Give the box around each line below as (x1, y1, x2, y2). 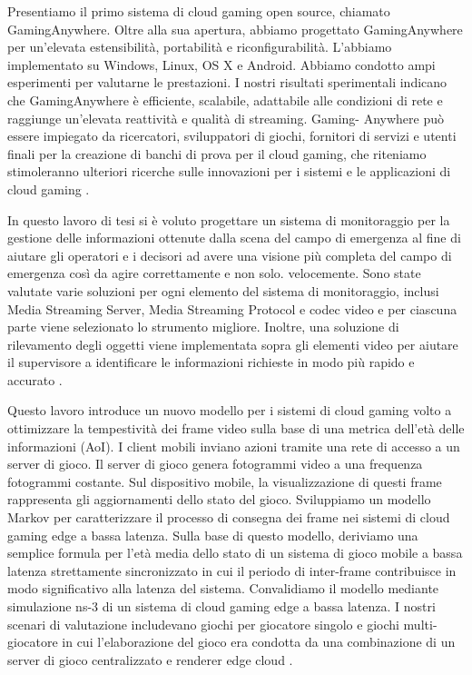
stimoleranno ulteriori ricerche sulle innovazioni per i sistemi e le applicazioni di (7, 162, 451, 181)
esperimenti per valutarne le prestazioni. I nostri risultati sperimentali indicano (7, 73, 447, 92)
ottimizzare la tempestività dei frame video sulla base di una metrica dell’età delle (7, 419, 465, 438)
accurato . (7, 370, 63, 389)
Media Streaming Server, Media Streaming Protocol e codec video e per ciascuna (7, 299, 457, 318)
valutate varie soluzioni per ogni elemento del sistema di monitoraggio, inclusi (7, 281, 439, 300)
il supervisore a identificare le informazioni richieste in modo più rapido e (7, 352, 415, 372)
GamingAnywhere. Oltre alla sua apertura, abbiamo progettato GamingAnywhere (7, 19, 463, 38)
